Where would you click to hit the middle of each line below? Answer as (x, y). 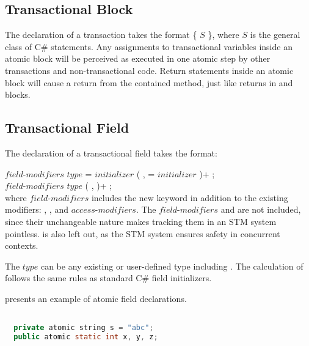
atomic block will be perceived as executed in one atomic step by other (138, 58)
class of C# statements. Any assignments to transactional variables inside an (149, 46)
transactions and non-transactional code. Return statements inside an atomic (149, 70)
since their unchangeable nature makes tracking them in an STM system (141, 221)
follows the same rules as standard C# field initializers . (108, 278)
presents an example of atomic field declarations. (96, 298)
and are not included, (261, 209)
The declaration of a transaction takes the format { (101, 35)
